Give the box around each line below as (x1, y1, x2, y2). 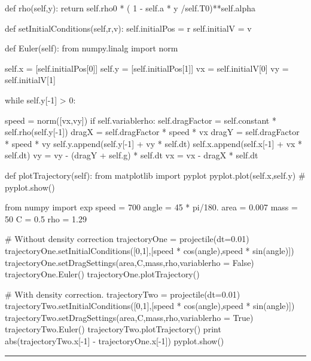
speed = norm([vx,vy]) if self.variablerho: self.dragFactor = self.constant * (5, 114, 276, 126)
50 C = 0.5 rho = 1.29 (5, 212, 87, 225)
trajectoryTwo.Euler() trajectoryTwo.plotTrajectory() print (5, 323, 221, 335)
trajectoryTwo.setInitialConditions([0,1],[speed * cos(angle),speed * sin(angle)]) (5, 299, 295, 312)
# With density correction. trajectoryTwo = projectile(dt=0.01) (5, 287, 240, 300)
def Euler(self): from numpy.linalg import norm (5, 42, 178, 54)
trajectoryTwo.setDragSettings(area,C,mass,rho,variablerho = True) (5, 311, 254, 323)
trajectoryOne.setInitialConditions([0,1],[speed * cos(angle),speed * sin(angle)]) (5, 244, 294, 256)
